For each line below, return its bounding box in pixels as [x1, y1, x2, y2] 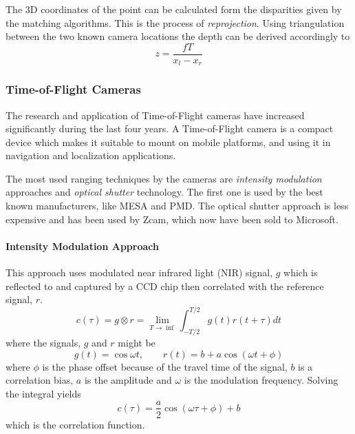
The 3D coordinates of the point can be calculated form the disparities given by [6, 2, 342, 16]
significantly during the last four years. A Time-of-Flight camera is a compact [6, 121, 334, 136]
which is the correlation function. [6, 417, 145, 431]
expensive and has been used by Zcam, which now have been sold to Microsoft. [6, 211, 338, 226]
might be [118, 335, 155, 350]
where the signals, [6, 335, 81, 350]
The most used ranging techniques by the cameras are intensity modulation [6, 171, 322, 185]
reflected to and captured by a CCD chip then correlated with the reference [6, 278, 324, 293]
